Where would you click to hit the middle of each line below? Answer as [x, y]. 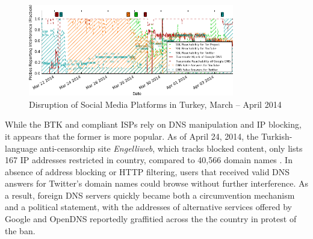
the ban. [20, 230]
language [21, 148]
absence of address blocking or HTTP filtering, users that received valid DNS [147, 171]
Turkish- [277, 136]
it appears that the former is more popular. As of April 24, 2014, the [132, 136]
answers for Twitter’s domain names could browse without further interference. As [156, 183]
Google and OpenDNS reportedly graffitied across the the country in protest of [151, 219]
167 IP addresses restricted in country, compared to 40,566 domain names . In [149, 160]
